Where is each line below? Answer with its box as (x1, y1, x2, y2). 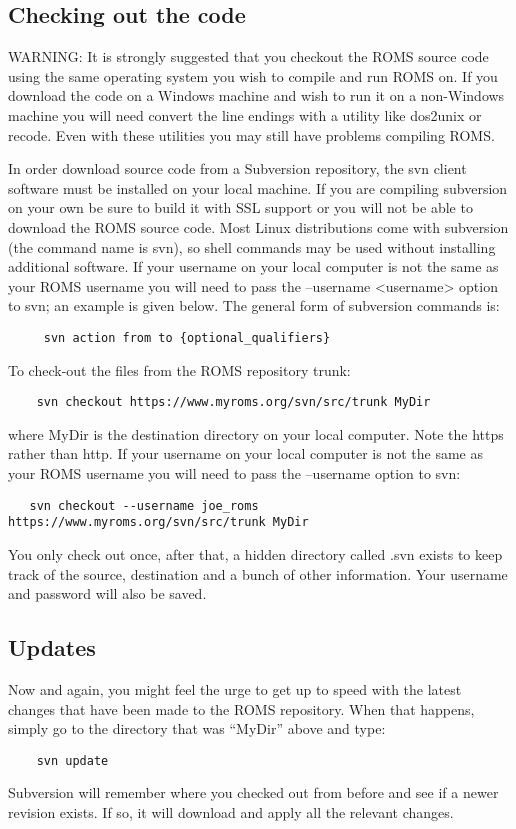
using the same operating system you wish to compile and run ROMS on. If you (8, 65, 498, 86)
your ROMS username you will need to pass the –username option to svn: (8, 463, 461, 484)
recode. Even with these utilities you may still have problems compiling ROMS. (8, 124, 495, 145)
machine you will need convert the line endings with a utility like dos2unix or (8, 104, 482, 125)
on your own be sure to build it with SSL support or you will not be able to (8, 197, 473, 218)
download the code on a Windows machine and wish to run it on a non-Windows (8, 85, 505, 106)
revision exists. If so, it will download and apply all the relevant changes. (8, 801, 454, 822)
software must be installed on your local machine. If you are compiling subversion (8, 177, 508, 198)
